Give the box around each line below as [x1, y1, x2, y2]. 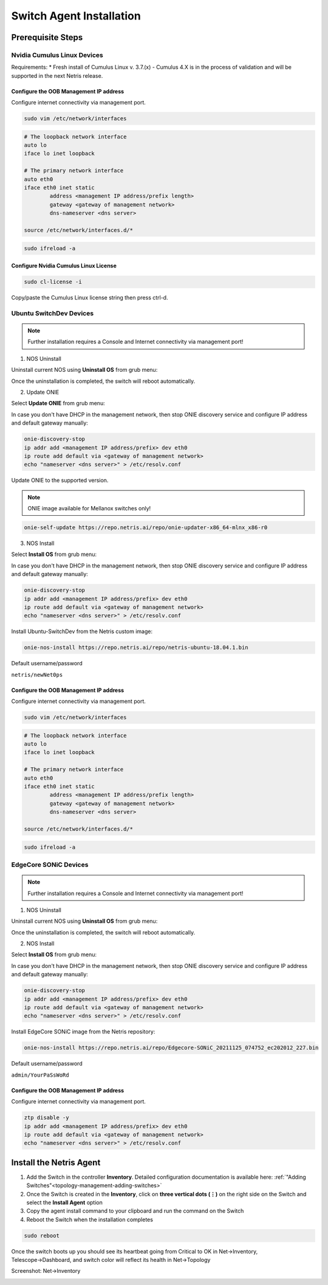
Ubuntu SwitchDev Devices [11, 309, 94, 317]
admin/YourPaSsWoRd [11, 1071, 69, 1078]
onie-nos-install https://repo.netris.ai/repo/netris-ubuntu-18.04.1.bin [24, 644, 248, 651]
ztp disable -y [24, 1114, 69, 1121]
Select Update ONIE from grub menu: [11, 400, 106, 407]
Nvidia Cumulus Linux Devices [11, 50, 103, 59]
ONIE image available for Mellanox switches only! [27, 505, 151, 512]
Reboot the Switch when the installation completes [26, 1216, 153, 1223]
